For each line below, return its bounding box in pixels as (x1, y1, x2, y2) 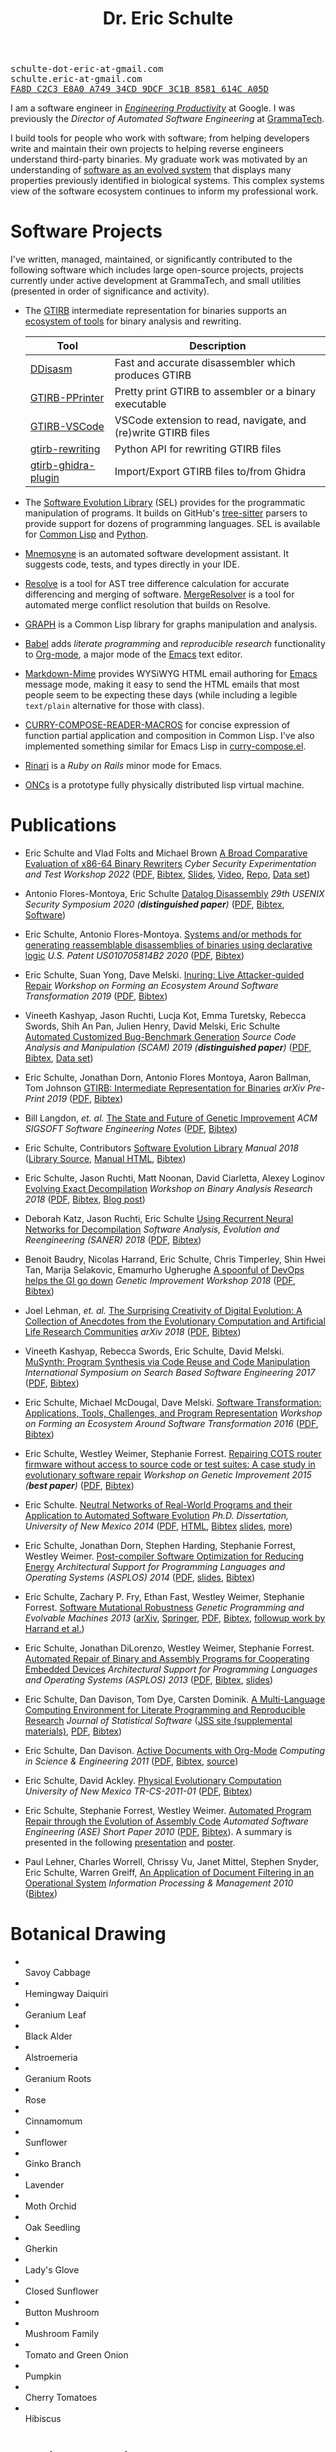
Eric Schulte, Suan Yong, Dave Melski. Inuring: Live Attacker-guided (24, 969, 305, 981)
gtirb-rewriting (29, 442, 101, 456)
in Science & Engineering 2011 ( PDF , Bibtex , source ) (24, 1755, 239, 1767)
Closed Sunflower (24, 2285, 99, 2297)
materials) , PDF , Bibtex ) (24, 1725, 122, 1737)
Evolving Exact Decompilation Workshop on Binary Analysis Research (24, 1183, 313, 1195)
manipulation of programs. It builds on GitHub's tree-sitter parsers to (24, 507, 308, 519)
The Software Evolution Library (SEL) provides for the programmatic (24, 497, 306, 509)
